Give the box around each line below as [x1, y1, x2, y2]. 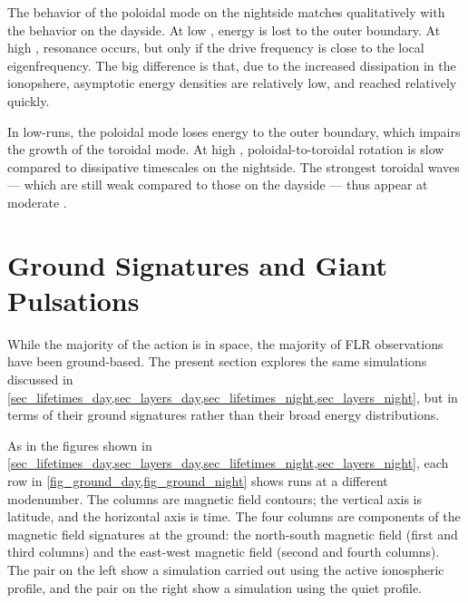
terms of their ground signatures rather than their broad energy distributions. [7, 405, 440, 424]
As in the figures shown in [7, 435, 152, 454]
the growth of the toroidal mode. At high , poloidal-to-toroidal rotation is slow [7, 140, 444, 159]
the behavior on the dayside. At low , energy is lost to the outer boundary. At [7, 20, 441, 39]
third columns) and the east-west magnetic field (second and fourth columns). [7, 542, 440, 561]
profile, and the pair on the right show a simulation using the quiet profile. [7, 578, 422, 597]
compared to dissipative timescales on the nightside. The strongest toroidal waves [7, 157, 460, 176]
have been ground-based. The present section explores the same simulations [7, 352, 427, 371]
